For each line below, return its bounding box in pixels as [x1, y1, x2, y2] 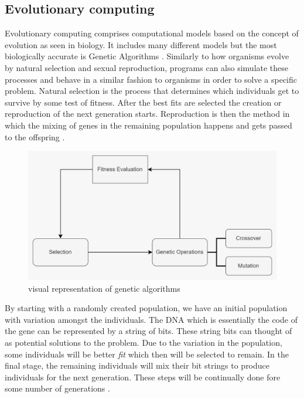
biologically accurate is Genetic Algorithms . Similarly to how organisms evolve [5, 50, 289, 62]
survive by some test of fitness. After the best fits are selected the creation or [5, 96, 282, 108]
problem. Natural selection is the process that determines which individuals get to [5, 85, 299, 97]
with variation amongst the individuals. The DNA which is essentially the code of [5, 313, 298, 325]
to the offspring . [5, 130, 65, 143]
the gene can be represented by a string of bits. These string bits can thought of [5, 325, 292, 337]
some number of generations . [5, 382, 110, 394]
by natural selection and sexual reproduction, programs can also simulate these [5, 61, 289, 73]
